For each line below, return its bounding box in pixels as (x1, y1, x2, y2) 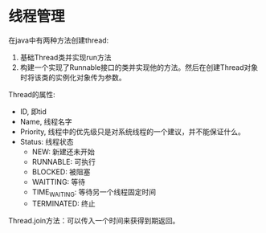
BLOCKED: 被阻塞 (31, 166, 91, 177)
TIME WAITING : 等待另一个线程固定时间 (31, 186, 157, 198)
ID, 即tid (19, 106, 47, 117)
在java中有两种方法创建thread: (8, 35, 109, 45)
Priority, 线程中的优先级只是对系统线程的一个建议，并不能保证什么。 (19, 126, 245, 137)
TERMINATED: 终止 (31, 198, 96, 208)
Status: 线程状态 (19, 137, 74, 146)
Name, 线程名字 (19, 117, 72, 126)
